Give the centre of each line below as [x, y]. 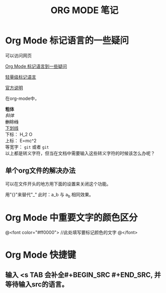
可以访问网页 [18, 55]
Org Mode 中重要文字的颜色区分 [71, 218]
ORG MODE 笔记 [85, 10]
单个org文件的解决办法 [40, 171]
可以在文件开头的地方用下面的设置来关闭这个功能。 [58, 184]
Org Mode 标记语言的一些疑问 [67, 41]
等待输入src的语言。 [37, 285]
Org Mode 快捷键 [41, 255]
